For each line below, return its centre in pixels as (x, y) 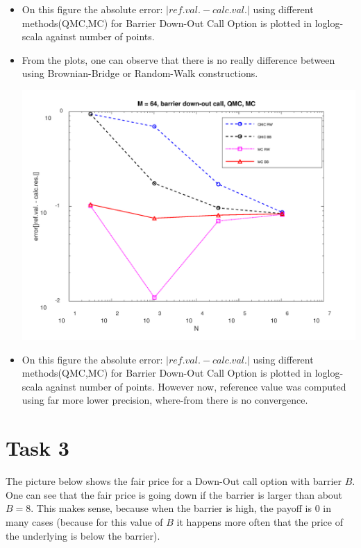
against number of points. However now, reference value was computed (196, 386)
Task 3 (37, 448)
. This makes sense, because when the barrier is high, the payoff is (171, 508)
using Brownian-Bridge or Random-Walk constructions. (140, 73)
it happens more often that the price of (260, 521)
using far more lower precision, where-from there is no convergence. (165, 400)
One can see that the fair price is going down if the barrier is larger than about (174, 494)
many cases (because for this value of (84, 521)
